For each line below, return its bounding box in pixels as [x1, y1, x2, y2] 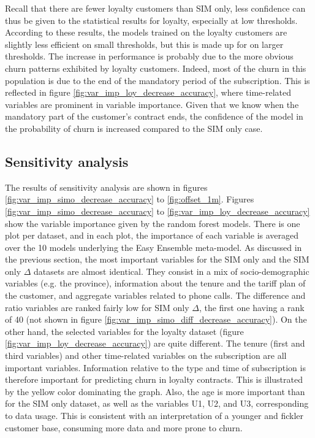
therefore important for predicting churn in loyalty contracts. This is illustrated [5, 373, 303, 386]
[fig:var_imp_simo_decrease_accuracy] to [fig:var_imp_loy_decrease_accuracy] [5, 204, 310, 217]
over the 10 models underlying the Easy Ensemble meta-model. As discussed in [5, 240, 302, 253]
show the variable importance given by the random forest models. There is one [5, 217, 300, 229]
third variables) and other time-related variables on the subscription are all [5, 349, 287, 362]
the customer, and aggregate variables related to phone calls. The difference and [5, 289, 306, 302]
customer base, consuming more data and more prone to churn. [5, 421, 243, 434]
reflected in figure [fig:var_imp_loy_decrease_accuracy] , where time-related [5, 86, 292, 99]
